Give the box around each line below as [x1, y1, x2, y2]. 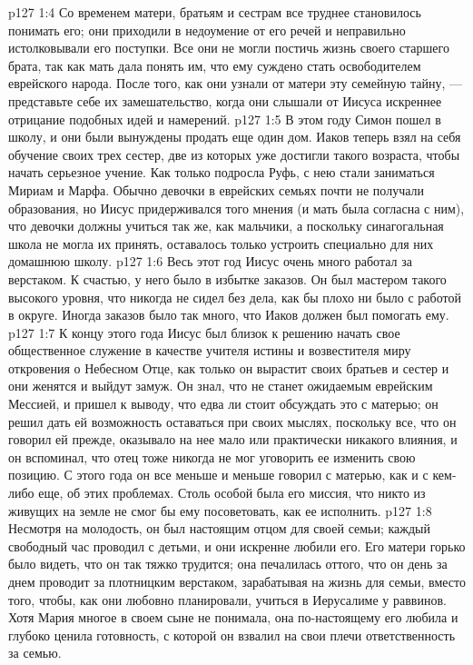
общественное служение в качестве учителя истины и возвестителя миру [8, 341, 411, 360]
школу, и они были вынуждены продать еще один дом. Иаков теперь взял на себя [8, 127, 461, 146]
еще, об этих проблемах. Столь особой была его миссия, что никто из [38, 483, 426, 502]
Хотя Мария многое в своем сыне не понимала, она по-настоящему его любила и [8, 608, 458, 627]
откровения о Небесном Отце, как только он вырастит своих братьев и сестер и [8, 358, 449, 377]
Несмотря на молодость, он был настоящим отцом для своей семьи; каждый [8, 519, 431, 538]
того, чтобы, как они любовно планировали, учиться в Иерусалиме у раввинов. [8, 590, 447, 609]
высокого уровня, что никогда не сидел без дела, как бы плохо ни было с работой [8, 287, 461, 306]
